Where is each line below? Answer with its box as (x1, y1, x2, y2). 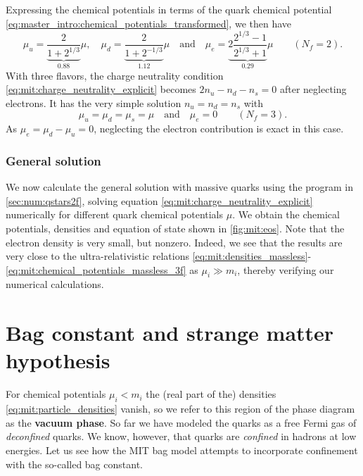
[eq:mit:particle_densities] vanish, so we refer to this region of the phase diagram (6, 401, 355, 416)
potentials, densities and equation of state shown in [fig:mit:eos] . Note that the (6, 220, 345, 235)
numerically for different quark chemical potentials (6, 207, 224, 222)
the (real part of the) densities (146, 387, 276, 401)
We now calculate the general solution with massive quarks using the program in (6, 180, 354, 194)
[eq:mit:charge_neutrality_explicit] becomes (6, 82, 196, 96)
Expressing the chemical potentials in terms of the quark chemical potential (6, 2, 332, 16)
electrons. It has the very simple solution (6, 95, 181, 110)
